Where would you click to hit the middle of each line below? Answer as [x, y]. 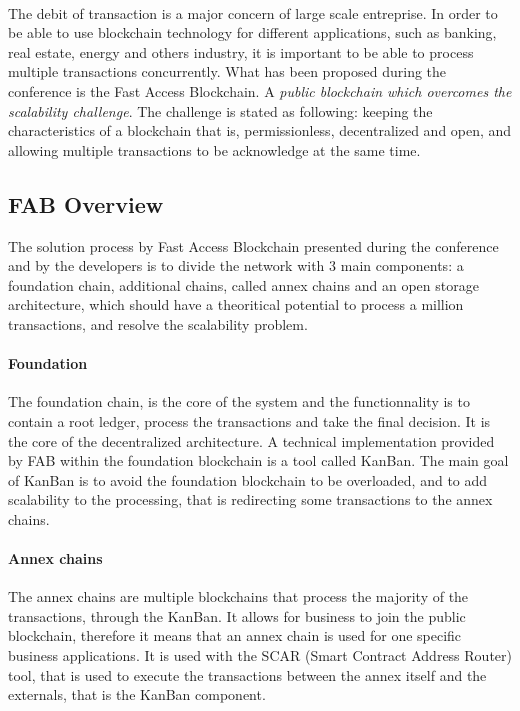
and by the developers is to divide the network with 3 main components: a [236, 265]
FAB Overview [86, 203]
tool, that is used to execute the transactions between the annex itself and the [247, 674]
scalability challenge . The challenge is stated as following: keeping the [220, 110]
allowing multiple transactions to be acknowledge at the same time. [214, 149]
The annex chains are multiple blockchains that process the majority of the [238, 596]
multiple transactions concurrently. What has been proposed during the [227, 71]
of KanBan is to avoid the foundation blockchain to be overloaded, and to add [248, 479]
